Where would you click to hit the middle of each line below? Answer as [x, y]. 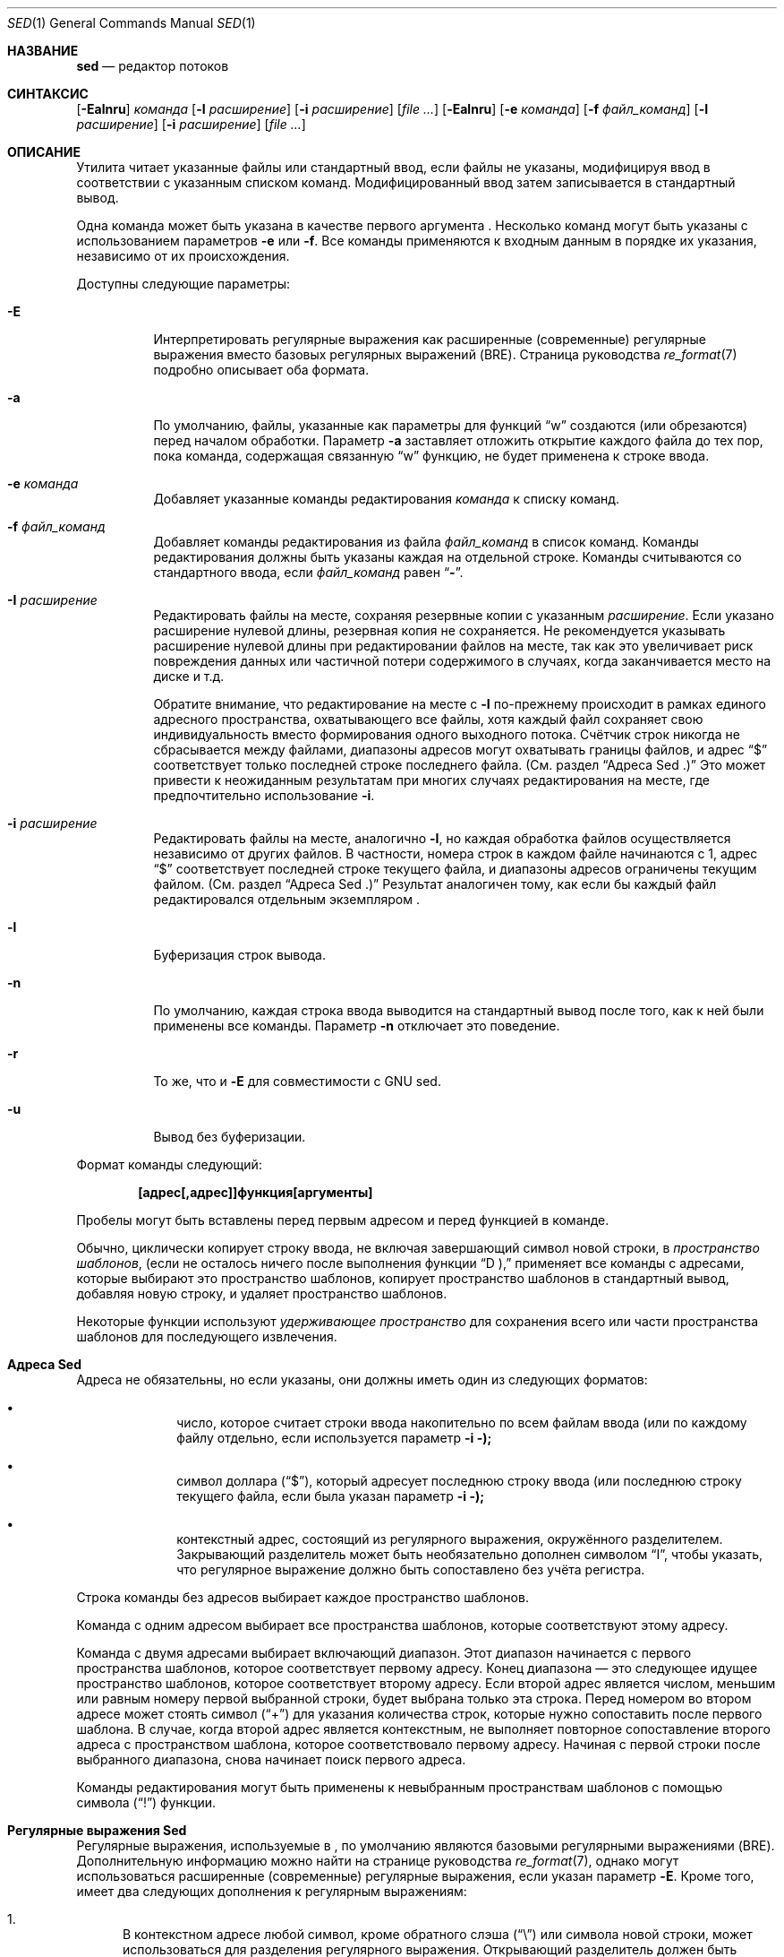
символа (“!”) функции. [146, 1802]
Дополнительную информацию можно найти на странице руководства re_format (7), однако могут [378, 1861]
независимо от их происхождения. [183, 256]
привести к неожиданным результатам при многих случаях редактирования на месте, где [432, 780]
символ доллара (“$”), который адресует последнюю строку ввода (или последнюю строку [459, 1481]
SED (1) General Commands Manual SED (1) [132, 23]
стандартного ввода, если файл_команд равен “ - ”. [308, 572]
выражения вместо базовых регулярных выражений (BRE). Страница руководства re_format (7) [445, 354]
